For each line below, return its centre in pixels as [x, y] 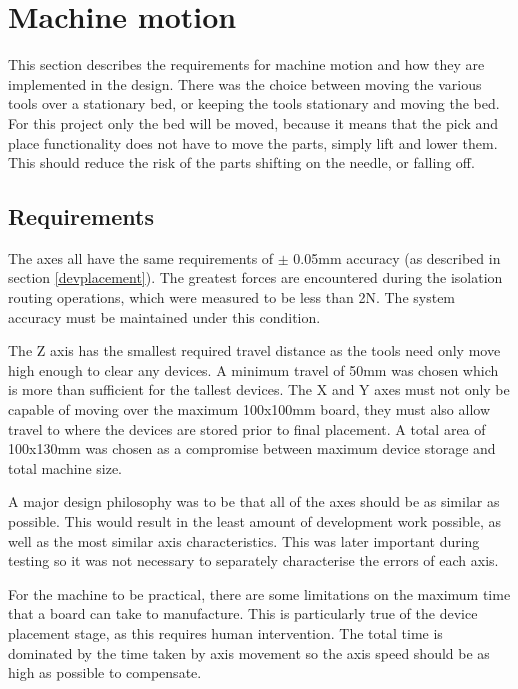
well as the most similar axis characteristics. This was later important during [244, 540]
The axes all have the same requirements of [141, 257]
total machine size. [65, 467]
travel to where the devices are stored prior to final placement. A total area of [247, 428]
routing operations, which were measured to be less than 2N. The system [232, 297]
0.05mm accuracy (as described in [397, 257]
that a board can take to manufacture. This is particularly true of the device [243, 613]
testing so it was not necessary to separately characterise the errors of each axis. [253, 560]
